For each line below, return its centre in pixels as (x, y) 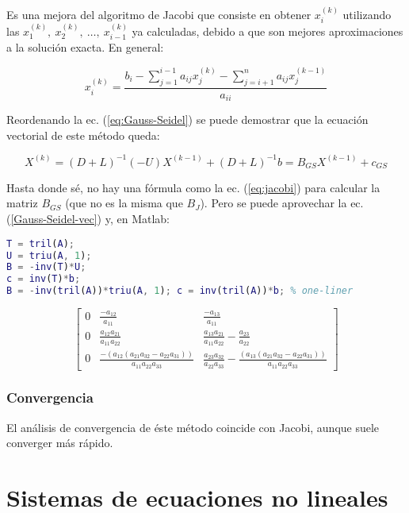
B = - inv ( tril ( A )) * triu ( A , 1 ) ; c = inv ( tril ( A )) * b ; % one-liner (180, 291)
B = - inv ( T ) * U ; (46, 267)
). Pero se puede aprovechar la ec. (282, 203)
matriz (22, 203)
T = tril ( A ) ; (41, 243)
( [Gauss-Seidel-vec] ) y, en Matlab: (88, 219)
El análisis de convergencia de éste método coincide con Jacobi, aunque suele (193, 427)
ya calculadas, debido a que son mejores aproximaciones (268, 31)
